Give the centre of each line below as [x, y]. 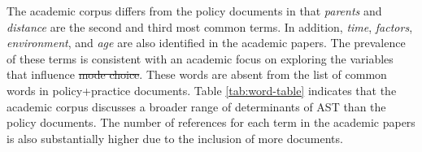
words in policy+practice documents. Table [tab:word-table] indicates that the [202, 90]
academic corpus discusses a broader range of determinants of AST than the [196, 106]
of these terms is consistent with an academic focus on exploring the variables [200, 58]
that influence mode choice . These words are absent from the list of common [197, 74]
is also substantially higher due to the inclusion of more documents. [175, 138]
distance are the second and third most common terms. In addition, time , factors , [210, 26]
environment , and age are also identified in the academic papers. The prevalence [206, 43]
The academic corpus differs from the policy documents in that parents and [194, 11]
